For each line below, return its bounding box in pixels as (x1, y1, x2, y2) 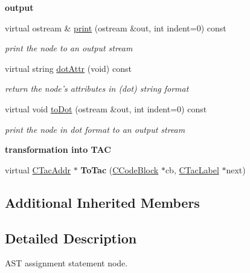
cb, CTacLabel (165, 163, 219, 176)
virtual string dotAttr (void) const (5, 62, 132, 74)
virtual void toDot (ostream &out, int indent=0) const (5, 102, 207, 115)
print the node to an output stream (5, 42, 133, 54)
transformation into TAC (5, 143, 111, 156)
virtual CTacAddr (5, 163, 71, 176)
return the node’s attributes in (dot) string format (5, 82, 189, 95)
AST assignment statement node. (5, 257, 128, 269)
